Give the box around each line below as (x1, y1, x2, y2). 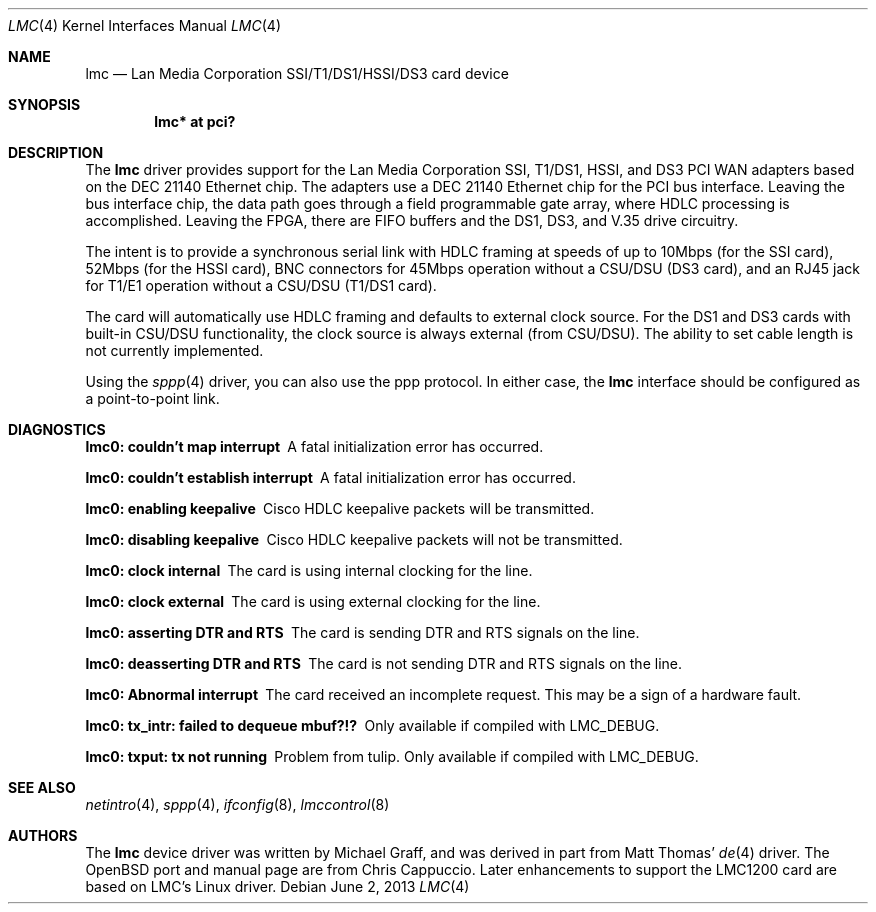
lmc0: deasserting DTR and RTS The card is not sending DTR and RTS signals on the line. (85, 655, 682, 672)
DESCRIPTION (8, 144, 104, 161)
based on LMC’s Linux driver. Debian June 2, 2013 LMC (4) (85, 878, 470, 895)
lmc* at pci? (154, 113, 236, 130)
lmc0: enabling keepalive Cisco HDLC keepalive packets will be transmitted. (85, 500, 595, 517)
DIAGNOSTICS (8, 421, 106, 438)
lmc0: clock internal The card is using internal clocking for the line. (85, 562, 533, 579)
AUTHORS (8, 827, 78, 844)
